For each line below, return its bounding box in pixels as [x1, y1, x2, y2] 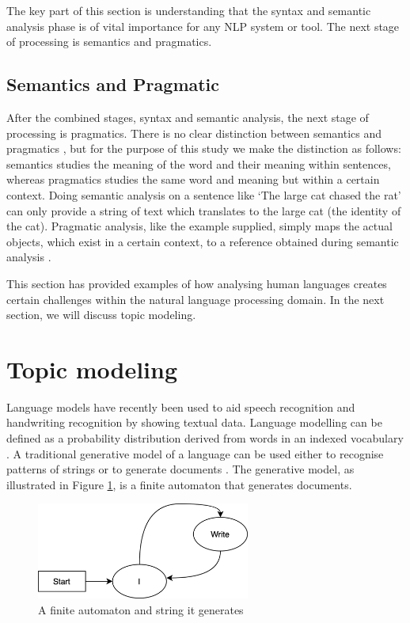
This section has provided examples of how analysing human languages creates [6, 275, 387, 291]
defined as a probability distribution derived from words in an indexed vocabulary [6, 430, 404, 446]
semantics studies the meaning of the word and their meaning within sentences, [6, 155, 391, 172]
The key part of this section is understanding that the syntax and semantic [6, 2, 371, 18]
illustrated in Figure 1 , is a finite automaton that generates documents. [6, 476, 352, 492]
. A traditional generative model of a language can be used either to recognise [6, 445, 384, 462]
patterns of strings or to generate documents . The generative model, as [6, 461, 355, 477]
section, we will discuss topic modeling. [6, 306, 196, 323]
